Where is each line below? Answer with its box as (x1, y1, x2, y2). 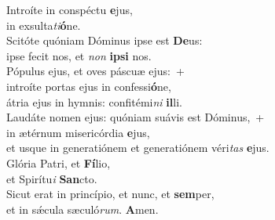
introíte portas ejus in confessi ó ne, (6, 78, 171, 94)
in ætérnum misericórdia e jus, (6, 124, 150, 140)
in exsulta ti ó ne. (6, 16, 81, 33)
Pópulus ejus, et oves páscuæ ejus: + (6, 63, 185, 79)
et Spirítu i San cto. (6, 170, 97, 186)
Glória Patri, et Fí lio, (6, 154, 111, 171)
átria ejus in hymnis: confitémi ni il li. (6, 93, 182, 110)
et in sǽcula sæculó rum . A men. (6, 200, 159, 217)
